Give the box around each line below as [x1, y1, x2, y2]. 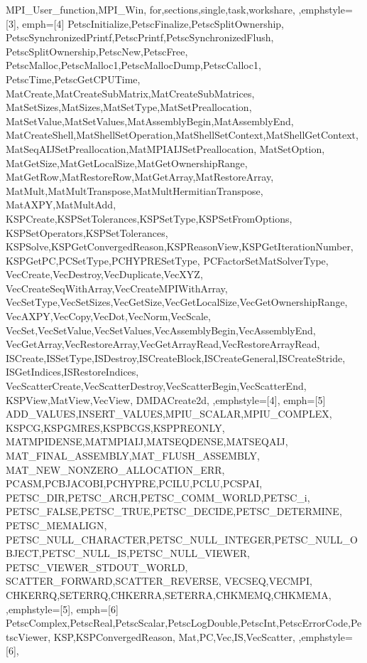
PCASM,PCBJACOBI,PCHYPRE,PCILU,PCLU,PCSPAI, [6, 476, 263, 491]
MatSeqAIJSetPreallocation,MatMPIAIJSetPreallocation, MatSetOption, [6, 141, 325, 156]
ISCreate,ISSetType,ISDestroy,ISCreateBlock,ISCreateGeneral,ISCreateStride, [6, 350, 346, 365]
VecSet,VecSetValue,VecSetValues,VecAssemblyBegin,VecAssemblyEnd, [6, 322, 316, 337]
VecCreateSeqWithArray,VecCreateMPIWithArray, [6, 280, 228, 295]
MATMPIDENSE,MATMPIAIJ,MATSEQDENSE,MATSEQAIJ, [6, 434, 288, 449]
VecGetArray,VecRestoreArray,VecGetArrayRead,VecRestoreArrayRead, [6, 336, 320, 351]
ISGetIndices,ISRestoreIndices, [6, 364, 139, 379]
